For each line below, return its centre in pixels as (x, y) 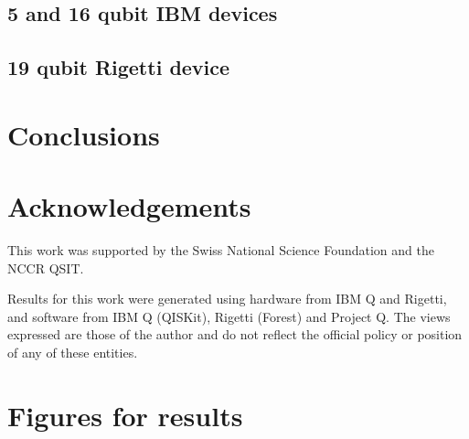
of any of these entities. (73, 353)
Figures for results (125, 415)
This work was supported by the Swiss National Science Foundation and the (221, 250)
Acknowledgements (129, 206)
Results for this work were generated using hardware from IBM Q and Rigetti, (227, 299)
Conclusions (84, 134)
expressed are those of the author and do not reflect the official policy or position (235, 334)
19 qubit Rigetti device (119, 67)
